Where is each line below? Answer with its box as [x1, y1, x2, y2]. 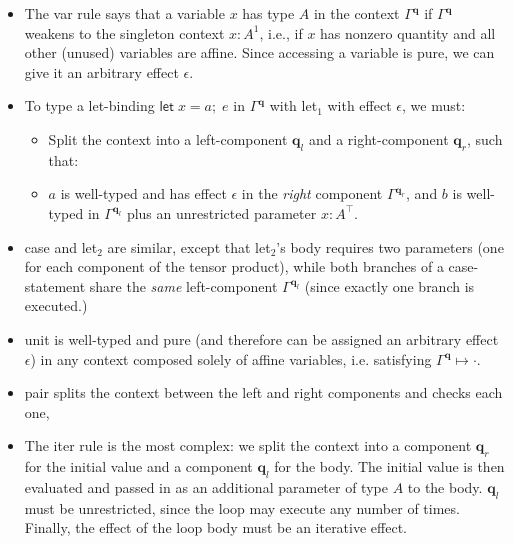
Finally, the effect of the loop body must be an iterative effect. [24, 517, 407, 538]
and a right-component [308, 128, 449, 149]
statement [24, 275, 86, 296]
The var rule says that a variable [24, 3, 225, 23]
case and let [24, 236, 98, 257]
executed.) [24, 295, 88, 316]
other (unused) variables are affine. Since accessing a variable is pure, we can [24, 42, 495, 63]
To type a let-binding [24, 95, 155, 116]
